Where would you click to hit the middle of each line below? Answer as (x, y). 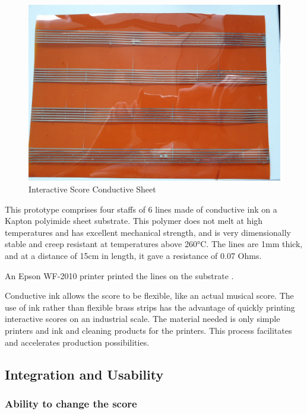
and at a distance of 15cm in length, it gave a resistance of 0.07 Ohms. (133, 256)
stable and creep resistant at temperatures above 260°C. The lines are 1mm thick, (154, 244)
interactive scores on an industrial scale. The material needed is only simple (143, 319)
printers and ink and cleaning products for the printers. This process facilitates (148, 330)
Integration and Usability (84, 374)
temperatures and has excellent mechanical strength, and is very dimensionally (148, 232)
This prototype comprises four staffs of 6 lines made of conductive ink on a (141, 209)
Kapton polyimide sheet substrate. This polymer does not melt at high (134, 221)
